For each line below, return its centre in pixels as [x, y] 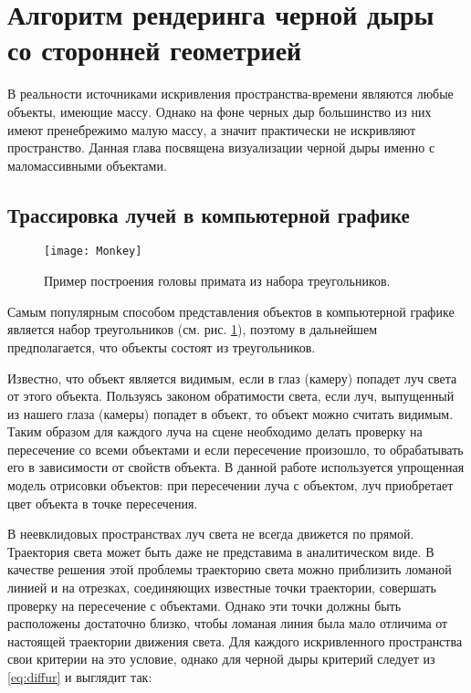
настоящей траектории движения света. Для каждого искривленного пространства [235, 640]
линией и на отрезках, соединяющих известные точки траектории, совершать [222, 588]
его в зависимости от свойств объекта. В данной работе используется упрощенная [236, 467]
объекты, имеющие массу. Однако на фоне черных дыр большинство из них [220, 111]
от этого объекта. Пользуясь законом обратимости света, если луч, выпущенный [231, 396]
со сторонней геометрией [155, 50]
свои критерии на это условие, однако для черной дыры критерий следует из [221, 659]
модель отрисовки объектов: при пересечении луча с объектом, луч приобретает [230, 485]
